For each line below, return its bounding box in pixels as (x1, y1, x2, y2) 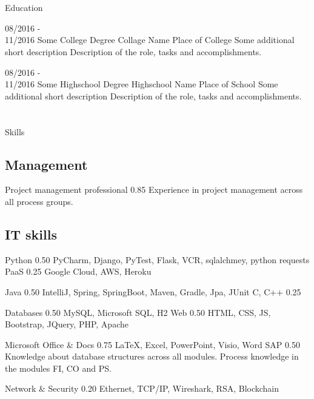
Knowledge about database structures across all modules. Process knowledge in (5, 350, 299, 363)
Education (5, 1, 43, 14)
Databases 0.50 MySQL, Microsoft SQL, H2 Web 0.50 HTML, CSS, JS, (5, 306, 271, 318)
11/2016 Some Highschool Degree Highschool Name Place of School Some (5, 78, 278, 90)
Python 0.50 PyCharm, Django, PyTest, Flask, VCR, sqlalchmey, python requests (5, 253, 310, 266)
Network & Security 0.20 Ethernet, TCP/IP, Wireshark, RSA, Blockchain (5, 382, 279, 395)
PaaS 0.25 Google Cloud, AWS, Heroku (5, 265, 152, 278)
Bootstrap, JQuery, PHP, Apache (5, 318, 129, 330)
